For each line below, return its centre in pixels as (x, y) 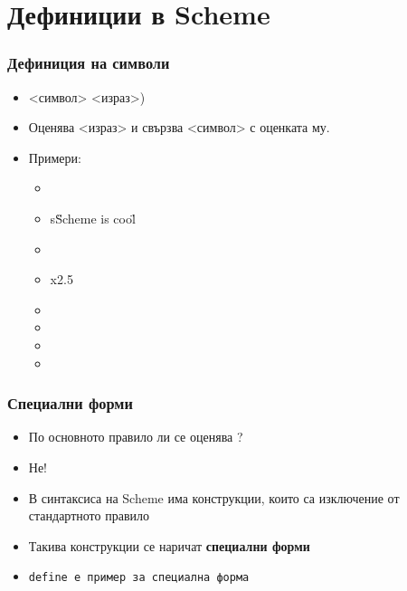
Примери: (55, 157)
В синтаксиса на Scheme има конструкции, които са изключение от (214, 497)
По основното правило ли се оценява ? (136, 437)
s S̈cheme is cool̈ (93, 218)
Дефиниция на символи (89, 63)
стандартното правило (89, 515)
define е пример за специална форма (139, 578)
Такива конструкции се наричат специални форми (169, 545)
